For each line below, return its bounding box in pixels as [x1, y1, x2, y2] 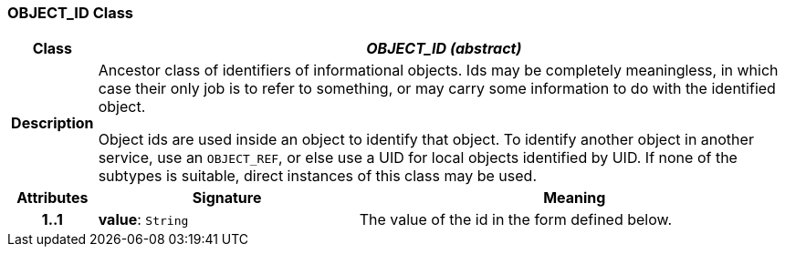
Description [11, 114, 94, 133]
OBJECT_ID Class [7, 4, 134, 22]
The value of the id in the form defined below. [359, 210, 673, 229]
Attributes [16, 188, 89, 208]
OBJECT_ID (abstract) [366, 39, 522, 58]
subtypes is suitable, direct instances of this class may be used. [98, 167, 537, 186]
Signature [192, 188, 262, 208]
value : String [98, 210, 189, 229]
